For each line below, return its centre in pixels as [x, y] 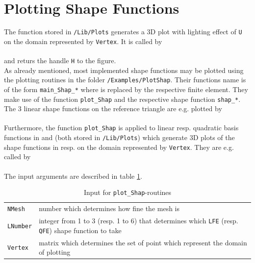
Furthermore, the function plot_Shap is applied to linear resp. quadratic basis [121, 128]
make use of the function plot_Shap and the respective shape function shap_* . [122, 99]
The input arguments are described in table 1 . [73, 176]
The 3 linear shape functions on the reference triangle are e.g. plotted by [113, 108]
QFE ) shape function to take [80, 230]
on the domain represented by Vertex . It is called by [83, 41]
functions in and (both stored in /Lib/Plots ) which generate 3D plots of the [119, 137]
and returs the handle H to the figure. [60, 60]
